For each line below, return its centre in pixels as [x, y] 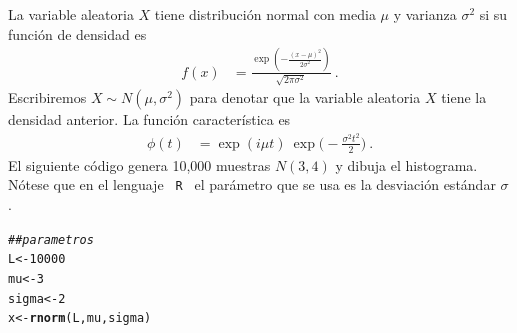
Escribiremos [47, 97]
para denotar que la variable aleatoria [305, 97]
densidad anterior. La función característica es [149, 119]
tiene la [464, 97]
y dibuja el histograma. [406, 164]
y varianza [425, 14]
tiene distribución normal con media [265, 14]
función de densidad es [77, 33]
